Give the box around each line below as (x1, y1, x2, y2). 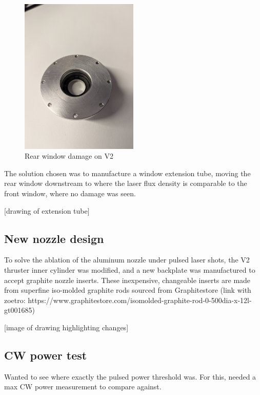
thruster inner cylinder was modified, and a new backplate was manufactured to (4, 264, 255, 275)
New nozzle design (4, 230, 104, 246)
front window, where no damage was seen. (4, 187, 136, 198)
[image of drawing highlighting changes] (4, 322, 129, 332)
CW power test (4, 347, 87, 363)
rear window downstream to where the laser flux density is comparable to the (4, 178, 247, 189)
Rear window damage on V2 (25, 151, 113, 161)
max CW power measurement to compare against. (4, 381, 162, 392)
